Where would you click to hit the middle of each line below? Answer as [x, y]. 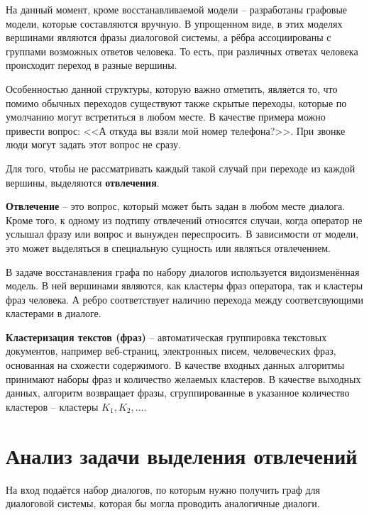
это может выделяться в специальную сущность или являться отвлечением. [168, 247]
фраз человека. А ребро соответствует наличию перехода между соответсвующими [184, 299]
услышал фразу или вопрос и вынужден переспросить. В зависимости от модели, [182, 234]
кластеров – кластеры [52, 406]
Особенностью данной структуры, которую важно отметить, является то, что [172, 88]
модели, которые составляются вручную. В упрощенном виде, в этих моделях [174, 23]
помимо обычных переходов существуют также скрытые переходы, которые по [176, 103]
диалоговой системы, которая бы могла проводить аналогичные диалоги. [163, 503]
